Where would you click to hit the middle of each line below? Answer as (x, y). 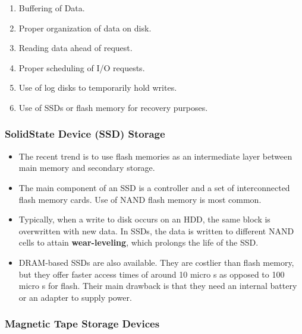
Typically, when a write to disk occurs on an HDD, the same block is (144, 219)
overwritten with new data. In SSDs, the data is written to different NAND (156, 230)
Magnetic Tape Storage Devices (82, 324)
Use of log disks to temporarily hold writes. (98, 88)
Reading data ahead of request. (75, 48)
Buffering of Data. (52, 8)
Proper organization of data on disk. (85, 28)
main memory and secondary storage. (87, 168)
